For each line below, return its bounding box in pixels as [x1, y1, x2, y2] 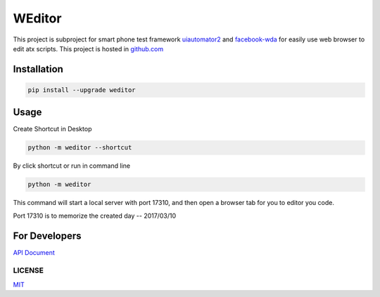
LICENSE [13, 265, 44, 275]
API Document [13, 248, 56, 256]
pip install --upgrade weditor [27, 86, 137, 94]
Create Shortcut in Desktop [13, 125, 92, 133]
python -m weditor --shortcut [27, 144, 132, 152]
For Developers [13, 230, 82, 242]
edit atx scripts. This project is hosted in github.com [13, 44, 164, 53]
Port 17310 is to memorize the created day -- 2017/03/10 [13, 211, 176, 220]
